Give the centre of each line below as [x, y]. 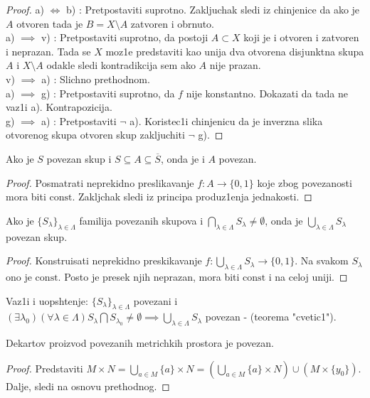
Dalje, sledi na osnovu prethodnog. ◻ [88, 386]
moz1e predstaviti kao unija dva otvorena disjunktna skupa [235, 51]
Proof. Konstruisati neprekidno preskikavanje [104, 260]
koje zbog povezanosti [305, 182]
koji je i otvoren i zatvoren [301, 37]
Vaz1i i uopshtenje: [47, 300]
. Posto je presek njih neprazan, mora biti [149, 276]
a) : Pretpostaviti [79, 120]
